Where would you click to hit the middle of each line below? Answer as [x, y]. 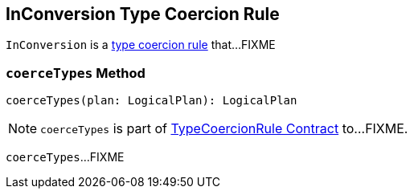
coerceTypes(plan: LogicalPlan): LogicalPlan [152, 101]
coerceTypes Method [76, 73]
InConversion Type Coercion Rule [143, 14]
